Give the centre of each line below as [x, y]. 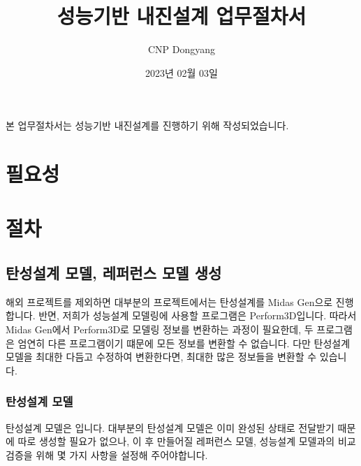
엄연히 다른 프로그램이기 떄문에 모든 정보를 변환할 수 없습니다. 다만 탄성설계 [184, 343]
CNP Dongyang [182, 49]
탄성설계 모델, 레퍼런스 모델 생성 [114, 273]
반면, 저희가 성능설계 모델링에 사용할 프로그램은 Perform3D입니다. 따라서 [198, 315]
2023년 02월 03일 [182, 72]
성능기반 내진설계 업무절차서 [182, 16]
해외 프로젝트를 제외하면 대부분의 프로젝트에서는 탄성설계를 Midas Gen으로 [169, 301]
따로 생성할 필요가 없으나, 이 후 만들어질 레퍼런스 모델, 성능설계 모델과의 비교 [187, 441]
